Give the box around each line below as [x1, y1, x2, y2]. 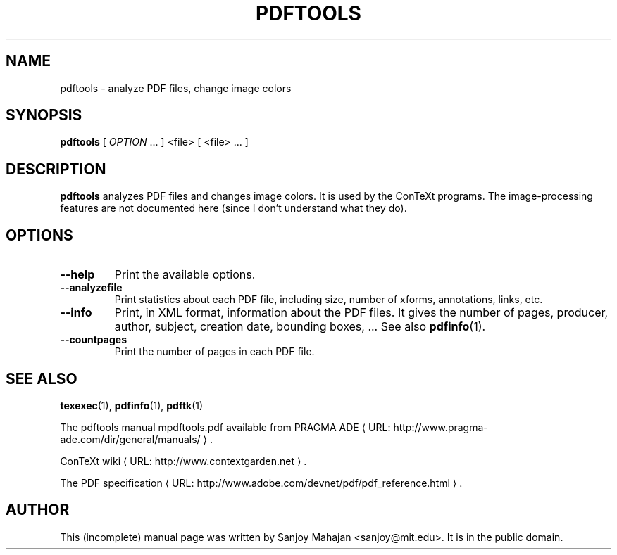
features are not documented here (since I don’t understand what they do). [60, 202, 407, 215]
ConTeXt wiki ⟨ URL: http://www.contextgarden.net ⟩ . [60, 454, 307, 467]
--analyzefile [60, 281, 123, 294]
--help [60, 267, 95, 282]
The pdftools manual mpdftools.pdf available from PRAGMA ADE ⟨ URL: [60, 421, 391, 433]
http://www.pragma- [393, 421, 488, 433]
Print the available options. [114, 267, 256, 282]
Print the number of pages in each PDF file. [114, 345, 315, 358]
